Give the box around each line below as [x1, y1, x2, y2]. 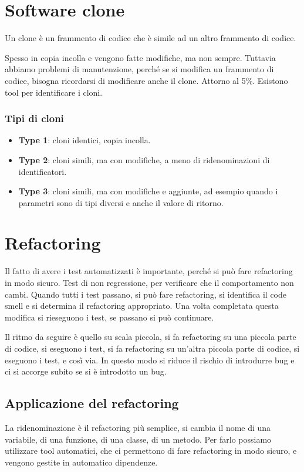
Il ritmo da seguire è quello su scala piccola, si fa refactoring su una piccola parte [5, 331, 296, 343]
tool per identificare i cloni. [5, 86, 103, 98]
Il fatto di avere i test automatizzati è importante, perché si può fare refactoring [5, 265, 293, 277]
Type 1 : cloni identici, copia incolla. [18, 134, 151, 146]
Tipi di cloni [5, 111, 64, 126]
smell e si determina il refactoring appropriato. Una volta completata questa [5, 299, 279, 312]
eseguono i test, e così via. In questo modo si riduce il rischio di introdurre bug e [5, 353, 295, 366]
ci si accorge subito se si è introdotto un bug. [5, 365, 167, 377]
